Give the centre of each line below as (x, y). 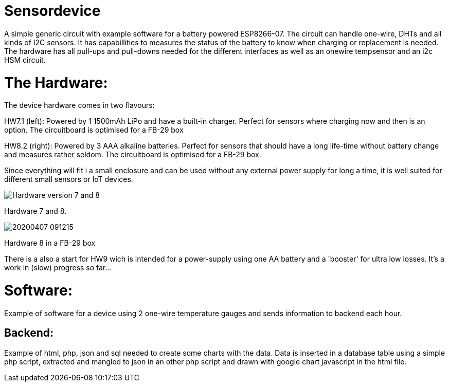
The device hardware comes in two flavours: (79, 105)
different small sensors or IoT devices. (69, 179)
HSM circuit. (25, 60)
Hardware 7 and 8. (35, 211)
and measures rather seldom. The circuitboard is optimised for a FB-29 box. (133, 155)
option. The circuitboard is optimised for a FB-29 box (94, 130)
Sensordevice (52, 11)
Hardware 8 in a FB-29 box (50, 243)
